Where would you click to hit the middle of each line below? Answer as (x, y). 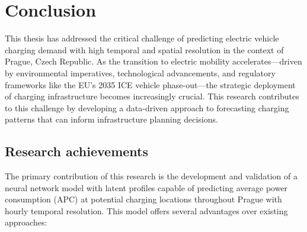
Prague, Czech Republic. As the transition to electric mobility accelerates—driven (153, 61)
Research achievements (76, 151)
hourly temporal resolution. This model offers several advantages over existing (146, 210)
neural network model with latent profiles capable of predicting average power (146, 187)
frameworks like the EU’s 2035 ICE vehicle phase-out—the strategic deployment (150, 84)
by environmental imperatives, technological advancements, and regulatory (140, 72)
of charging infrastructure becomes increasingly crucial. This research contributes (152, 96)
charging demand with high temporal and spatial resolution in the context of (144, 49)
